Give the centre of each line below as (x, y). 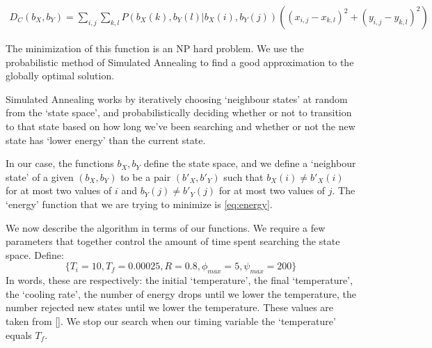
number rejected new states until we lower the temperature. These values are (170, 307)
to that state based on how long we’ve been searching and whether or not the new (181, 126)
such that (243, 176)
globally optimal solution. (60, 76)
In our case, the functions (60, 163)
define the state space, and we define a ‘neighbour (250, 163)
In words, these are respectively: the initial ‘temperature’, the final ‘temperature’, (179, 280)
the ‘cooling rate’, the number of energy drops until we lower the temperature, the (181, 293)
